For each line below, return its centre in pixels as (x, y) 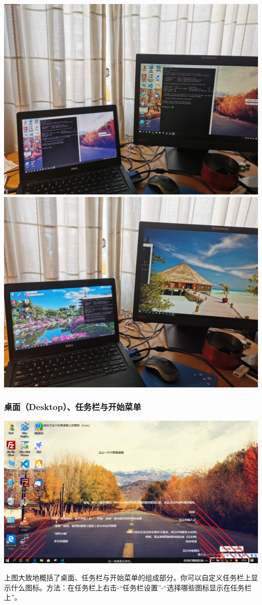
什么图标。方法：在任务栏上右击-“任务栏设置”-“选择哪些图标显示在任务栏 (131, 587)
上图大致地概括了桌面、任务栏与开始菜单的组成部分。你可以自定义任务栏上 (127, 577)
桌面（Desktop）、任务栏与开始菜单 (73, 407)
